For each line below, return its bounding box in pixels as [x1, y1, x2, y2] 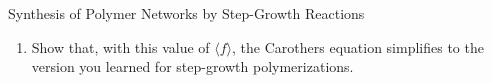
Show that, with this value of [31, 36, 210, 57]
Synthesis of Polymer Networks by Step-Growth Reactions [8, 3, 365, 23]
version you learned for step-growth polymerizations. [31, 56, 354, 77]
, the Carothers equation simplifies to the [232, 36, 484, 57]
